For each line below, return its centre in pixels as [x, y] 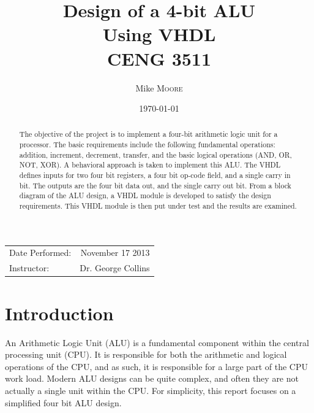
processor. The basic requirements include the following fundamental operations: [147, 145]
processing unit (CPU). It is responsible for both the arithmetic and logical [146, 354]
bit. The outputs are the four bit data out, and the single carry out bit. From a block [155, 185]
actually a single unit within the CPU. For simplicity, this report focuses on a [151, 390]
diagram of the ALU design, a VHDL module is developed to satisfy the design [145, 195]
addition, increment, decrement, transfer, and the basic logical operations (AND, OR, [155, 154]
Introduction [59, 313]
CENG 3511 [159, 58]
